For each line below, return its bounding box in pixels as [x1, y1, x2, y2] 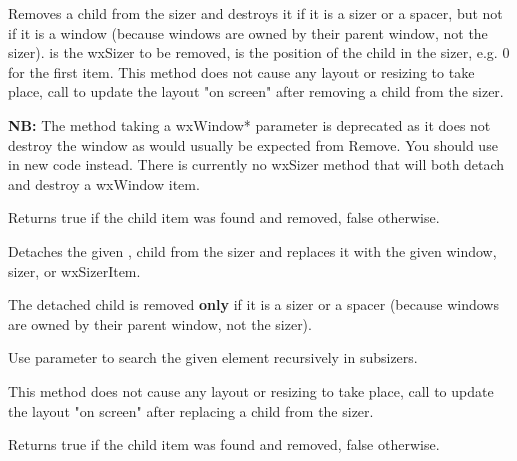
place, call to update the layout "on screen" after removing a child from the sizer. [8, 81, 504, 102]
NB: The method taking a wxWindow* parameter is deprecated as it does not [8, 114, 491, 135]
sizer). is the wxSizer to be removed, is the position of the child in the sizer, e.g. [8, 42, 498, 63]
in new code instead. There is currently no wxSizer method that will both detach [8, 154, 505, 175]
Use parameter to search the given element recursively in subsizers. [8, 347, 418, 368]
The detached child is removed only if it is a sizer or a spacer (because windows [8, 294, 499, 315]
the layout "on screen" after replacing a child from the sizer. [8, 400, 374, 421]
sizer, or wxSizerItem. [8, 260, 141, 281]
